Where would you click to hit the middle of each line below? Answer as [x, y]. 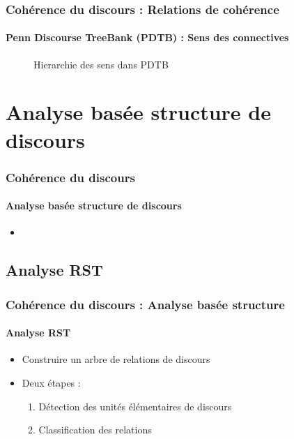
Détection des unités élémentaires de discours [135, 406]
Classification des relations [95, 430]
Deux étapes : [51, 383]
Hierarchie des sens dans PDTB [101, 64]
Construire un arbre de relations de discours [116, 359]
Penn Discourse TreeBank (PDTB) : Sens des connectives [147, 37]
